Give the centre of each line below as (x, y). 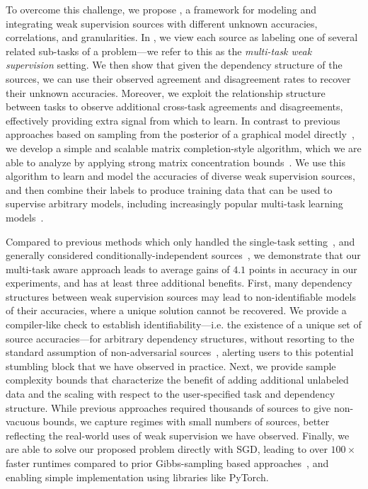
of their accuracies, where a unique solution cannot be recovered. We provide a (176, 310)
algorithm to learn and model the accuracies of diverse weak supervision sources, (180, 176)
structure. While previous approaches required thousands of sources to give (168, 407)
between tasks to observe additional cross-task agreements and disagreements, (174, 107)
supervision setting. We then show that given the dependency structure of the (174, 65)
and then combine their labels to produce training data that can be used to (169, 189)
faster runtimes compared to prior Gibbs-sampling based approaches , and (167, 463)
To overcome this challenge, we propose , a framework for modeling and (161, 9)
